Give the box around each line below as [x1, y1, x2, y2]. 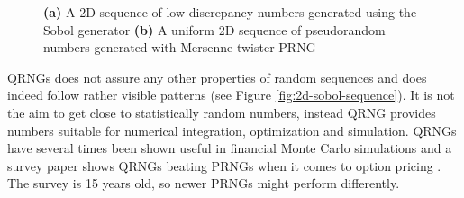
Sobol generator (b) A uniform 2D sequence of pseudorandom [43, 20, 386, 39]
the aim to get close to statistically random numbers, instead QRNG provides [7, 103, 436, 121]
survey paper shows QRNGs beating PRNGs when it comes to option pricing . [7, 156, 441, 175]
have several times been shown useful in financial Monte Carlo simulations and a [7, 139, 452, 157]
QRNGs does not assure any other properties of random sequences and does [7, 67, 427, 86]
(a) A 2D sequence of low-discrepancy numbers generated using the [43, 3, 417, 21]
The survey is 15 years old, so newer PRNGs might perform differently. [7, 174, 400, 193]
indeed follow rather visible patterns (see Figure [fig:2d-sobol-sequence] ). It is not [7, 85, 455, 104]
